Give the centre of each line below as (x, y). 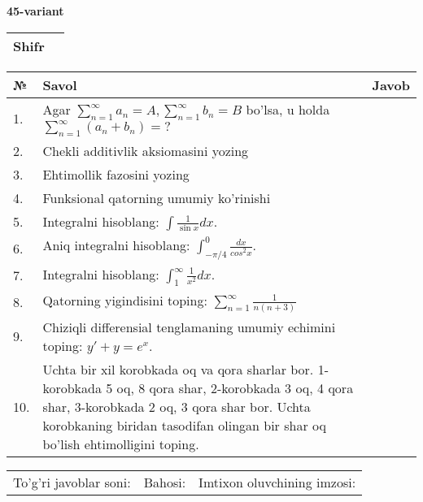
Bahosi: (165, 482)
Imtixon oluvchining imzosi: (277, 482)
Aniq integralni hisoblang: (116, 245)
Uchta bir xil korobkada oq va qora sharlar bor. (178, 369)
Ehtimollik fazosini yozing (116, 174)
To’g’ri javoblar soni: (72, 482)
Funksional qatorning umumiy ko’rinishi (157, 197)
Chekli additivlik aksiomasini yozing (146, 150)
